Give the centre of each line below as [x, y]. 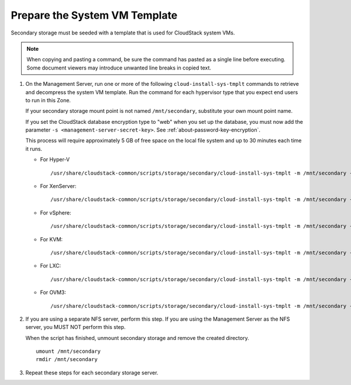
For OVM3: [53, 293]
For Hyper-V [55, 159]
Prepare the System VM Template [94, 15]
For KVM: [51, 239]
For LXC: [51, 266]
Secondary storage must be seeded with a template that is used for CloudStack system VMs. [123, 33]
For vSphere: [56, 213]
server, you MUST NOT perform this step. [75, 327]
